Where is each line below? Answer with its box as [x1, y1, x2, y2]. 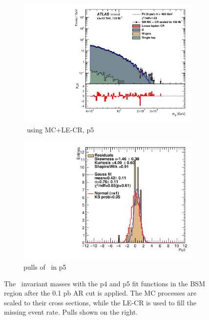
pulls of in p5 [23, 262, 66, 272]
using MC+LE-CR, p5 [26, 124, 94, 134]
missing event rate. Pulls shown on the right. [4, 307, 138, 317]
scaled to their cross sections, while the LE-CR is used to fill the [4, 297, 196, 307]
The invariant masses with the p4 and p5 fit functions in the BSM [4, 278, 205, 288]
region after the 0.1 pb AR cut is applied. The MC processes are [4, 288, 197, 298]
